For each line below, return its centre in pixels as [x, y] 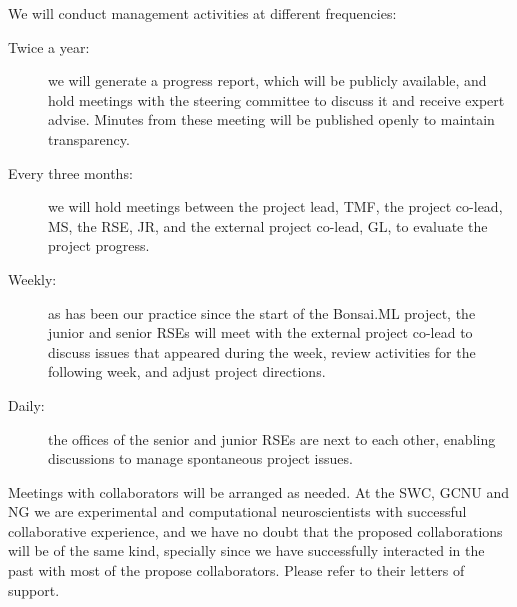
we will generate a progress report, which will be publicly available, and [267, 80]
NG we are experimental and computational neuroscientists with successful [237, 511]
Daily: [26, 404]
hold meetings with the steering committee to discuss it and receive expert [276, 99]
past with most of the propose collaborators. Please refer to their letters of [236, 570]
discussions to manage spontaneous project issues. [200, 458]
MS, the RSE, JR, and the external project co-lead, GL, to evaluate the [268, 225]
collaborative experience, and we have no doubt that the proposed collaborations [255, 530]
